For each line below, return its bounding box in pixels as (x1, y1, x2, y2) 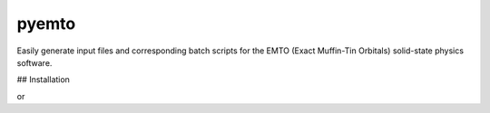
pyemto (16, 14, 76, 33)
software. (16, 57, 53, 68)
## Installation (16, 74, 70, 85)
